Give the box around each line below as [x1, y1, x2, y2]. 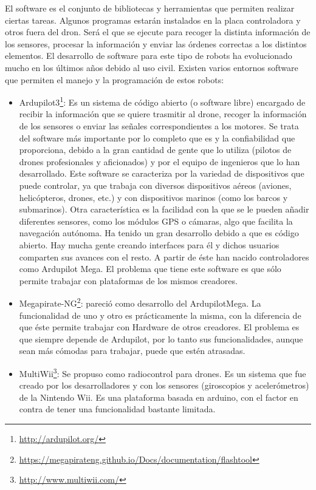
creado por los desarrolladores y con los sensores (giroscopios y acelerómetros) [19, 379, 309, 392]
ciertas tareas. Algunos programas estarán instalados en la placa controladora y [5, 13, 301, 26]
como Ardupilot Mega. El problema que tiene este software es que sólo [19, 262, 281, 275]
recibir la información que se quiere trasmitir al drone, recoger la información [19, 107, 307, 120]
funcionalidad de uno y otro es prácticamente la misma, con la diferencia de [19, 308, 301, 321]
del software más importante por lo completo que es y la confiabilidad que [19, 131, 295, 144]
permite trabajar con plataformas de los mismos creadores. [19, 274, 238, 287]
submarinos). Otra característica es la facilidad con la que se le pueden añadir [19, 203, 309, 216]
